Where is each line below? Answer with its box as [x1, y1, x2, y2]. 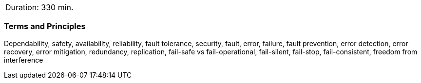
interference [4, 55, 43, 64]
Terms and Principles [4, 21, 86, 32]
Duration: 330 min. [5, 2, 74, 12]
